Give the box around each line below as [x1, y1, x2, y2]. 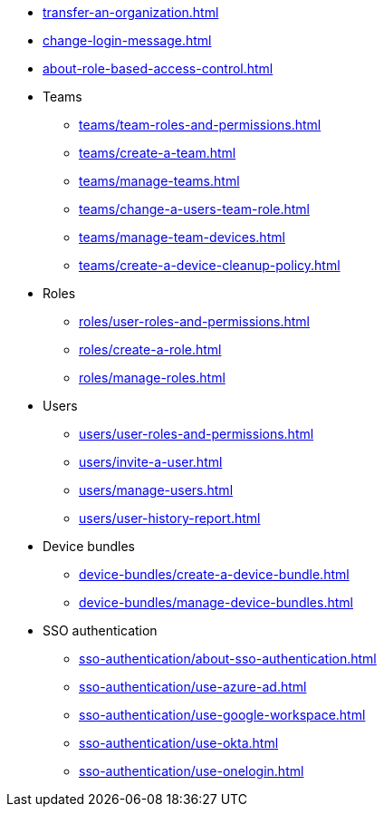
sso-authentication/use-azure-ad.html [79, 679, 307, 694]
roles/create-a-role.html [79, 342, 222, 357]
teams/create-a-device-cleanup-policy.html [79, 257, 341, 273]
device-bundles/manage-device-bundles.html [79, 595, 353, 610]
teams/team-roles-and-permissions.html [79, 117, 322, 132]
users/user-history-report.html [79, 510, 261, 526]
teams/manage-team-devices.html [79, 229, 285, 245]
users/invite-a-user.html [79, 454, 223, 470]
